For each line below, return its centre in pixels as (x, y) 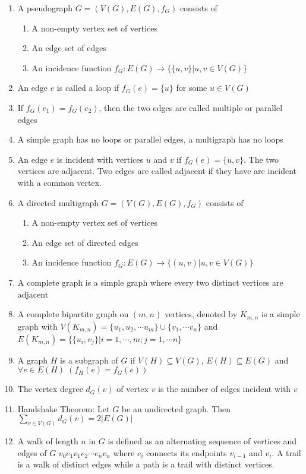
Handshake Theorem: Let (64, 408)
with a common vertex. (59, 182)
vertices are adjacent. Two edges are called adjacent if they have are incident (157, 171)
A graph (33, 360)
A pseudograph (45, 8)
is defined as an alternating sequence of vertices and (202, 441)
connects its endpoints (187, 452)
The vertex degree (50, 389)
